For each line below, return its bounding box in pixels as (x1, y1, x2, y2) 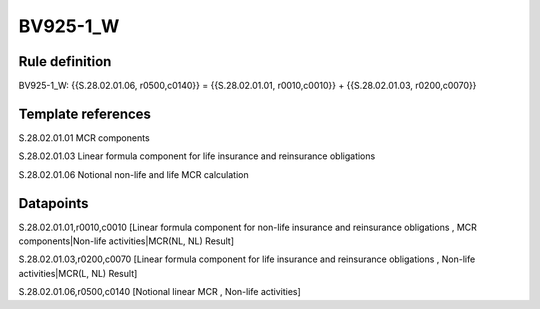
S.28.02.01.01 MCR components (18, 131, 150, 144)
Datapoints (18, 195, 89, 212)
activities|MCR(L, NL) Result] (18, 267, 138, 279)
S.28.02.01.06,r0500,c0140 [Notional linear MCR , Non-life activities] (18, 286, 302, 298)
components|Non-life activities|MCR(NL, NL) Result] (18, 235, 235, 247)
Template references (18, 105, 152, 122)
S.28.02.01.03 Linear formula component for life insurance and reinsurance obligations (18, 150, 376, 162)
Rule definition (18, 53, 112, 70)
